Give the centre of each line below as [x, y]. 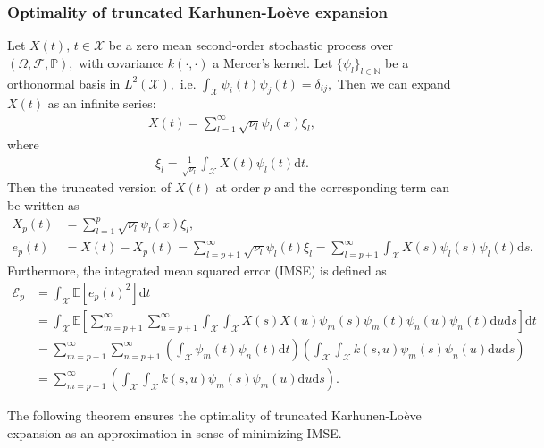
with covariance [121, 62]
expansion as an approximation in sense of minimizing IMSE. [175, 432]
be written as [43, 204]
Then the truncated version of [89, 187]
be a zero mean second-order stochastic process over [251, 45]
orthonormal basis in [64, 83]
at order [238, 187]
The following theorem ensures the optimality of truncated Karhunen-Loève [214, 414]
